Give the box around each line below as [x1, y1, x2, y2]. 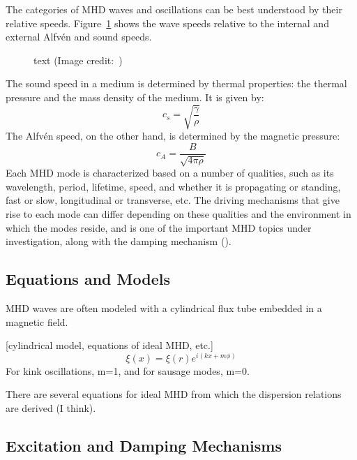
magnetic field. [6, 314, 68, 329]
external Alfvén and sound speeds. [6, 29, 152, 44]
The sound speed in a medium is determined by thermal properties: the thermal [6, 76, 347, 91]
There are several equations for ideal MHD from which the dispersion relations [6, 387, 342, 401]
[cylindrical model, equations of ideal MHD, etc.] [6, 338, 213, 353]
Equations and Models [6, 268, 170, 290]
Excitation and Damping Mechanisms [6, 434, 282, 456]
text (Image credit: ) [33, 52, 123, 67]
